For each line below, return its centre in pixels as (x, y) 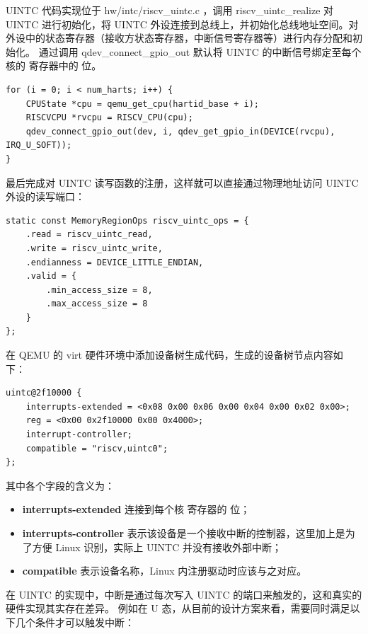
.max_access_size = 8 (97, 304)
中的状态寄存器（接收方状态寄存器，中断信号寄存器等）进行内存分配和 (189, 38)
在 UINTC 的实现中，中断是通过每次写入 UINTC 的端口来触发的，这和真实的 (184, 594)
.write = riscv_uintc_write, (94, 248)
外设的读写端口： (45, 196)
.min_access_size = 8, (99, 290)
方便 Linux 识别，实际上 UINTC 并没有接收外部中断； (157, 547)
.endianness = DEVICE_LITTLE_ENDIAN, (115, 262)
